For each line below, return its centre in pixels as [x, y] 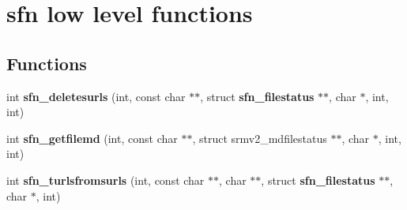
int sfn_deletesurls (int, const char [96, 96]
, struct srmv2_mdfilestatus [260, 138]
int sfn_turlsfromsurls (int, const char [106, 180]
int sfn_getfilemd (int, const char [92, 138]
